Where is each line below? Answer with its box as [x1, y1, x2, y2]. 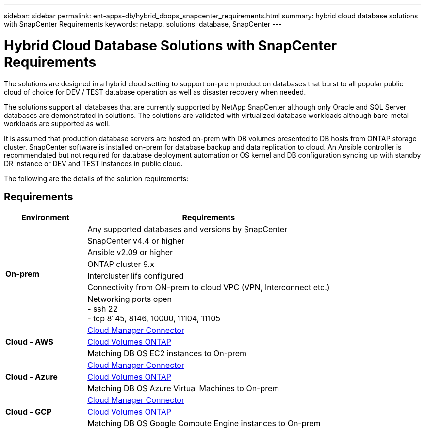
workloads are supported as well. [4, 119, 110, 128]
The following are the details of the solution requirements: [4, 174, 189, 183]
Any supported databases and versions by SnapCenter [87, 224, 288, 234]
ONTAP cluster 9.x [87, 259, 154, 269]
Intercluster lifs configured [87, 271, 184, 281]
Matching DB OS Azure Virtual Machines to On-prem [87, 383, 279, 394]
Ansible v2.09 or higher [87, 248, 173, 258]
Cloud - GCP [5, 407, 52, 417]
